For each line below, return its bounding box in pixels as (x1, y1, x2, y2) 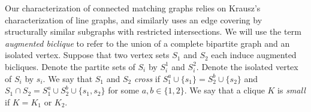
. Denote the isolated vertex (196, 60, 298, 72)
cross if (134, 72, 160, 84)
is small (277, 84, 306, 96)
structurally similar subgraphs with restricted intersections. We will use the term (5, 25, 301, 38)
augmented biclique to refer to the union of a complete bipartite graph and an (5, 37, 290, 49)
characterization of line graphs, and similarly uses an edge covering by (5, 13, 262, 26)
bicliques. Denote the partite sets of (5, 60, 135, 72)
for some (108, 84, 140, 96)
